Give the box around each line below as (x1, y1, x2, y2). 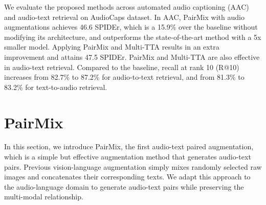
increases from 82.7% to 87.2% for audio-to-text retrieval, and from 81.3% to (4, 72, 245, 82)
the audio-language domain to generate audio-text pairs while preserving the (4, 181, 244, 192)
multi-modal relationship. (4, 191, 83, 202)
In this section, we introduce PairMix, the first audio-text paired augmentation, (4, 141, 254, 152)
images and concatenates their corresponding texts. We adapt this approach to (4, 171, 251, 182)
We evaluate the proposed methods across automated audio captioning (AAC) (4, 2, 249, 12)
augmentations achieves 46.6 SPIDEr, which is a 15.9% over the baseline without (4, 21, 258, 32)
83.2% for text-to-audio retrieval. (4, 81, 107, 92)
